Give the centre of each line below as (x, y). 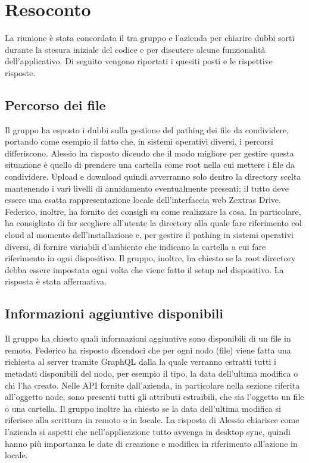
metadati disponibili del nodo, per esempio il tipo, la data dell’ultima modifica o (152, 373)
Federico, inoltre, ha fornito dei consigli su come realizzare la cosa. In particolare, (153, 211)
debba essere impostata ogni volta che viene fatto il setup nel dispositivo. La (144, 269)
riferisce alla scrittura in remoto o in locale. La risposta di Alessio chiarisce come (152, 420)
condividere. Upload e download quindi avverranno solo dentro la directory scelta (153, 176)
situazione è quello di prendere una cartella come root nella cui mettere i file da (150, 165)
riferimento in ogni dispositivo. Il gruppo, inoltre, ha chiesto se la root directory (150, 258)
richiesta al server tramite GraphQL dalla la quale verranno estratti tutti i (141, 362)
